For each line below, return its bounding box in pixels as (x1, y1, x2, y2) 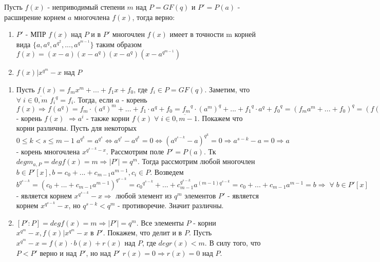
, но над (86, 247, 111, 258)
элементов (184, 190, 216, 200)
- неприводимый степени (47, 2, 125, 12)
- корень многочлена (16, 146, 80, 156)
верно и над (40, 247, 77, 258)
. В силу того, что (204, 237, 261, 248)
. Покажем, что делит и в (103, 227, 182, 238)
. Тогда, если (73, 94, 113, 105)
